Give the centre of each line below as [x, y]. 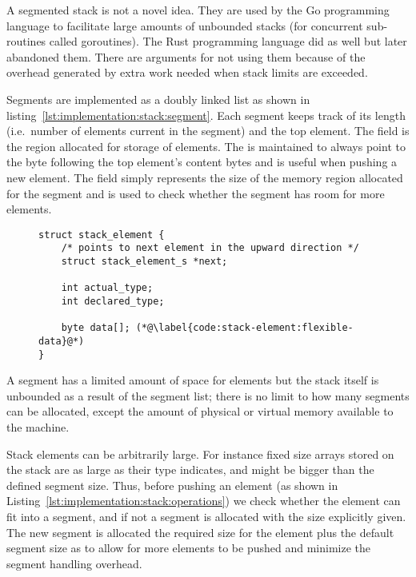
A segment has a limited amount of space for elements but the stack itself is [193, 380]
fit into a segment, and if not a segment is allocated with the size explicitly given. [206, 517]
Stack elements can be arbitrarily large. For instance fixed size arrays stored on [200, 454]
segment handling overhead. [74, 563]
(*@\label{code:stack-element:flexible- [244, 328]
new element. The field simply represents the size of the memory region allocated [205, 177]
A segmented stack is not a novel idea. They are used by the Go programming [198, 10]
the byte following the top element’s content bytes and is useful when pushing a [202, 162]
